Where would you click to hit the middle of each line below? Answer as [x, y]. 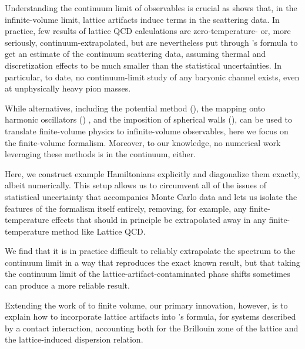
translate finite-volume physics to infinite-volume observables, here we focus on [147, 131]
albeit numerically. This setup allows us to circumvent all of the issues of [136, 185]
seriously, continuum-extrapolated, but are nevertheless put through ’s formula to [151, 42]
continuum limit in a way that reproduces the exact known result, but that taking [152, 262]
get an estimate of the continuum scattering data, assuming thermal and [135, 54]
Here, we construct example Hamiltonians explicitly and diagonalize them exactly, [152, 173]
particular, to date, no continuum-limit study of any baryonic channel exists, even [152, 77]
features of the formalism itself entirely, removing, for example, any [126, 208]
